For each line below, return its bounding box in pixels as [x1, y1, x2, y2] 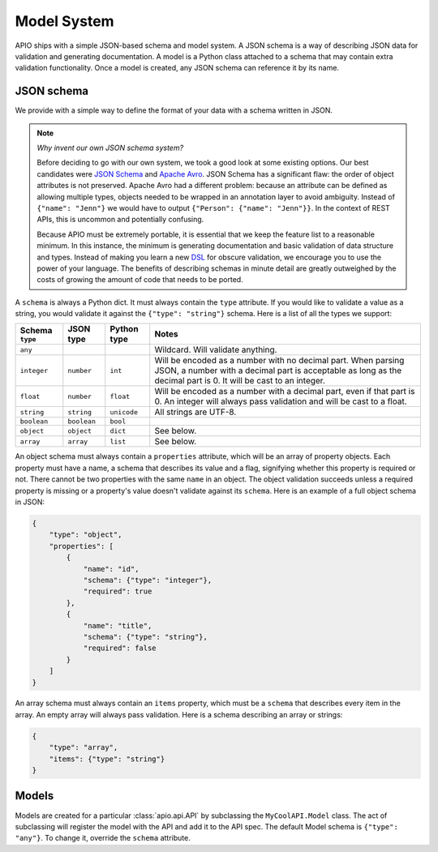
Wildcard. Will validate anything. [154, 345, 277, 356]
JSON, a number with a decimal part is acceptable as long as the [154, 365, 402, 376]
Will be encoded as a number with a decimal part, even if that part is [154, 386, 415, 397]
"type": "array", [49, 743, 118, 752]
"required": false [83, 644, 157, 653]
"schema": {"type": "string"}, [83, 632, 208, 641]
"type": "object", [49, 530, 122, 539]
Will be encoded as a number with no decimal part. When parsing [154, 355, 405, 366]
